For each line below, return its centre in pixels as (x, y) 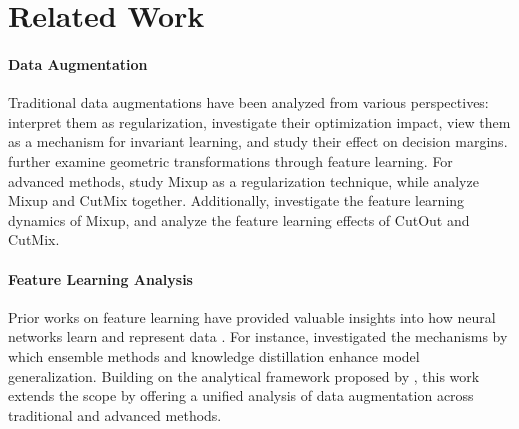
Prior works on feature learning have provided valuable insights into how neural (252, 316)
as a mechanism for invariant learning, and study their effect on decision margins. (258, 141)
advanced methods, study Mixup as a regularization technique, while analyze (243, 180)
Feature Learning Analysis (100, 278)
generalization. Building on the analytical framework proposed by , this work (244, 375)
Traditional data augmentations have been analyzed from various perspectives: (248, 102)
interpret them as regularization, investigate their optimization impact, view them (259, 121)
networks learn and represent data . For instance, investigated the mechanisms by (258, 336)
